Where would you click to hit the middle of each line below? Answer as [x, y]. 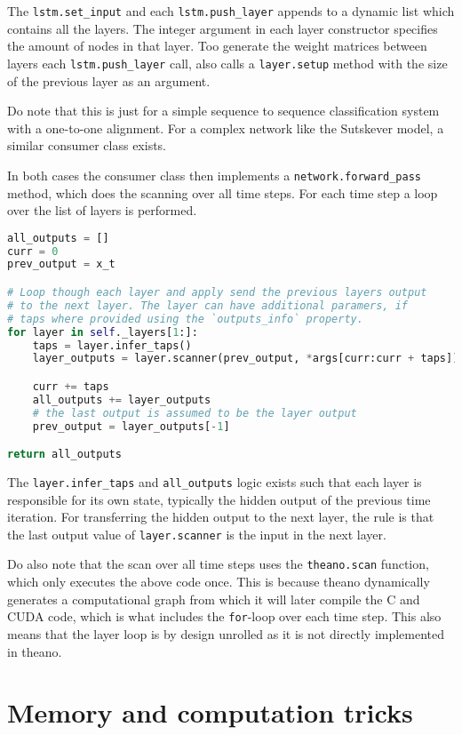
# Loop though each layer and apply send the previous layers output [217, 292]
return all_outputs [64, 455]
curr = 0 [33, 251]
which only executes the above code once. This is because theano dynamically [219, 582]
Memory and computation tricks [210, 712]
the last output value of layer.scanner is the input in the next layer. [197, 534]
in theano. [35, 651]
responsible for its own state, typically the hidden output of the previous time [219, 499]
